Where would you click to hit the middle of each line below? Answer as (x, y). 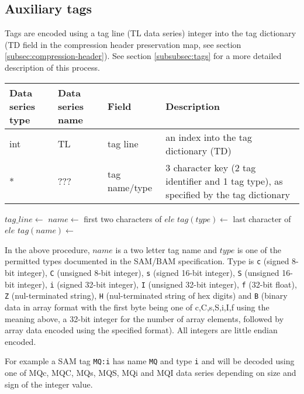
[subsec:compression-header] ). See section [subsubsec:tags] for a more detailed (143, 56)
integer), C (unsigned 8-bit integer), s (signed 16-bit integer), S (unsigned (148, 273)
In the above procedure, (47, 249)
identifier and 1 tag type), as (224, 181)
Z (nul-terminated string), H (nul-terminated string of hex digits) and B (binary (146, 295)
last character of (262, 218)
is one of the (259, 249)
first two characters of (123, 218)
